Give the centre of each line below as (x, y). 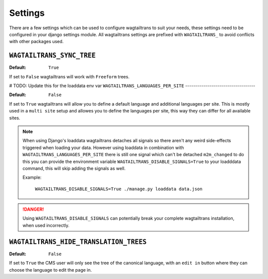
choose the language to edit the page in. (50, 270)
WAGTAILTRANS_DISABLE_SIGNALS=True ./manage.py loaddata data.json (119, 189)
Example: (32, 177)
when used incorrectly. (46, 225)
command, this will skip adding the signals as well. (74, 168)
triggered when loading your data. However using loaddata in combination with (103, 147)
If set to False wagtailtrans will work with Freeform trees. (69, 76)
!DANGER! (33, 209)
